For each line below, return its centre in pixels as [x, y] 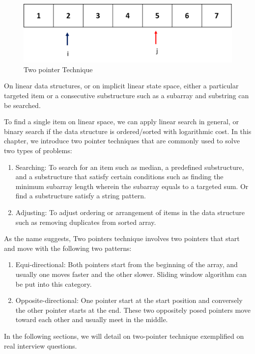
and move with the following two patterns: [68, 248]
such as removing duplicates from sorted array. [86, 222]
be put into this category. [54, 284]
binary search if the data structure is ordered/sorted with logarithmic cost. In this [128, 131]
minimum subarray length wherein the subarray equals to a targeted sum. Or [132, 186]
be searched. [22, 105]
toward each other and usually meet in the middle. [92, 319]
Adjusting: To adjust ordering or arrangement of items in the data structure [130, 212]
